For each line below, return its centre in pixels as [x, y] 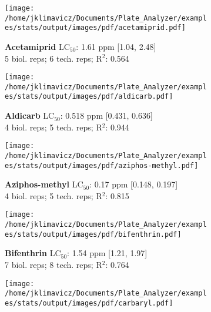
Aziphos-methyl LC [44, 184]
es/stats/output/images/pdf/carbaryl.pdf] [89, 303]
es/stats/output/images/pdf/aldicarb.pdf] [89, 97]
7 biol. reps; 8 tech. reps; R [53, 265]
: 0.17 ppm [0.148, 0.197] [134, 184]
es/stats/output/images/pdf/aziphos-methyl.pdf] [102, 165]
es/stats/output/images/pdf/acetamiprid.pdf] [95, 28]
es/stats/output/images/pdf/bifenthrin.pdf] [93, 234]
